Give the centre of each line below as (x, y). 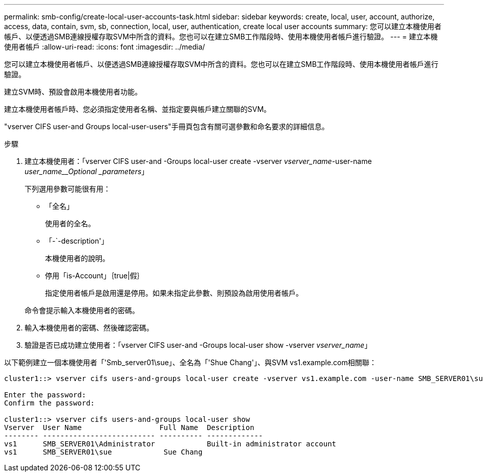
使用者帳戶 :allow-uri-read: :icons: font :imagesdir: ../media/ (105, 47)
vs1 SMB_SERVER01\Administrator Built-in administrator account (170, 444)
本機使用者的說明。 (77, 258)
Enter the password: (45, 395)
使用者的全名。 (70, 223)
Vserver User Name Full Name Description (129, 427)
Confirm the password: (50, 403)
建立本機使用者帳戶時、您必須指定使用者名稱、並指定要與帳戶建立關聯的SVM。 (138, 109)
